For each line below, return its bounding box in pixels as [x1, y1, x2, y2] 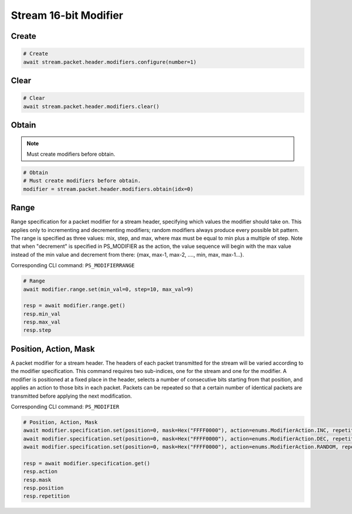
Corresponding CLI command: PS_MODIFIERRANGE [11, 262, 135, 269]
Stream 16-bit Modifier [11, 9, 123, 22]
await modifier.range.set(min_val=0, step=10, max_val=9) [23, 285, 194, 293]
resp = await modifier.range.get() [23, 303, 126, 309]
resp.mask [23, 476, 52, 483]
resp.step [23, 327, 52, 334]
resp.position [23, 485, 64, 492]
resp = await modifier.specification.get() [23, 460, 151, 466]
